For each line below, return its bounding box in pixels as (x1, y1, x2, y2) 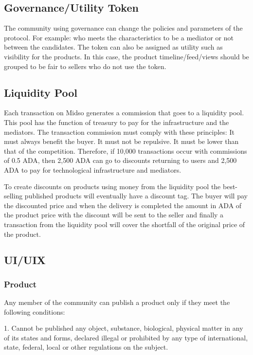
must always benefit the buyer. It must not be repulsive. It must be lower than (4, 136, 239, 146)
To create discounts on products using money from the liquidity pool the (4, 181, 221, 191)
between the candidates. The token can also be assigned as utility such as (4, 42, 223, 52)
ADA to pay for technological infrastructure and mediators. (4, 164, 181, 175)
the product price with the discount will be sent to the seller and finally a (4, 210, 224, 220)
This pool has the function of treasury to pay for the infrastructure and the (4, 117, 229, 127)
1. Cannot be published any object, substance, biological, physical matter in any (4, 323, 243, 333)
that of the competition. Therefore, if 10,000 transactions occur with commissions (4, 145, 247, 156)
